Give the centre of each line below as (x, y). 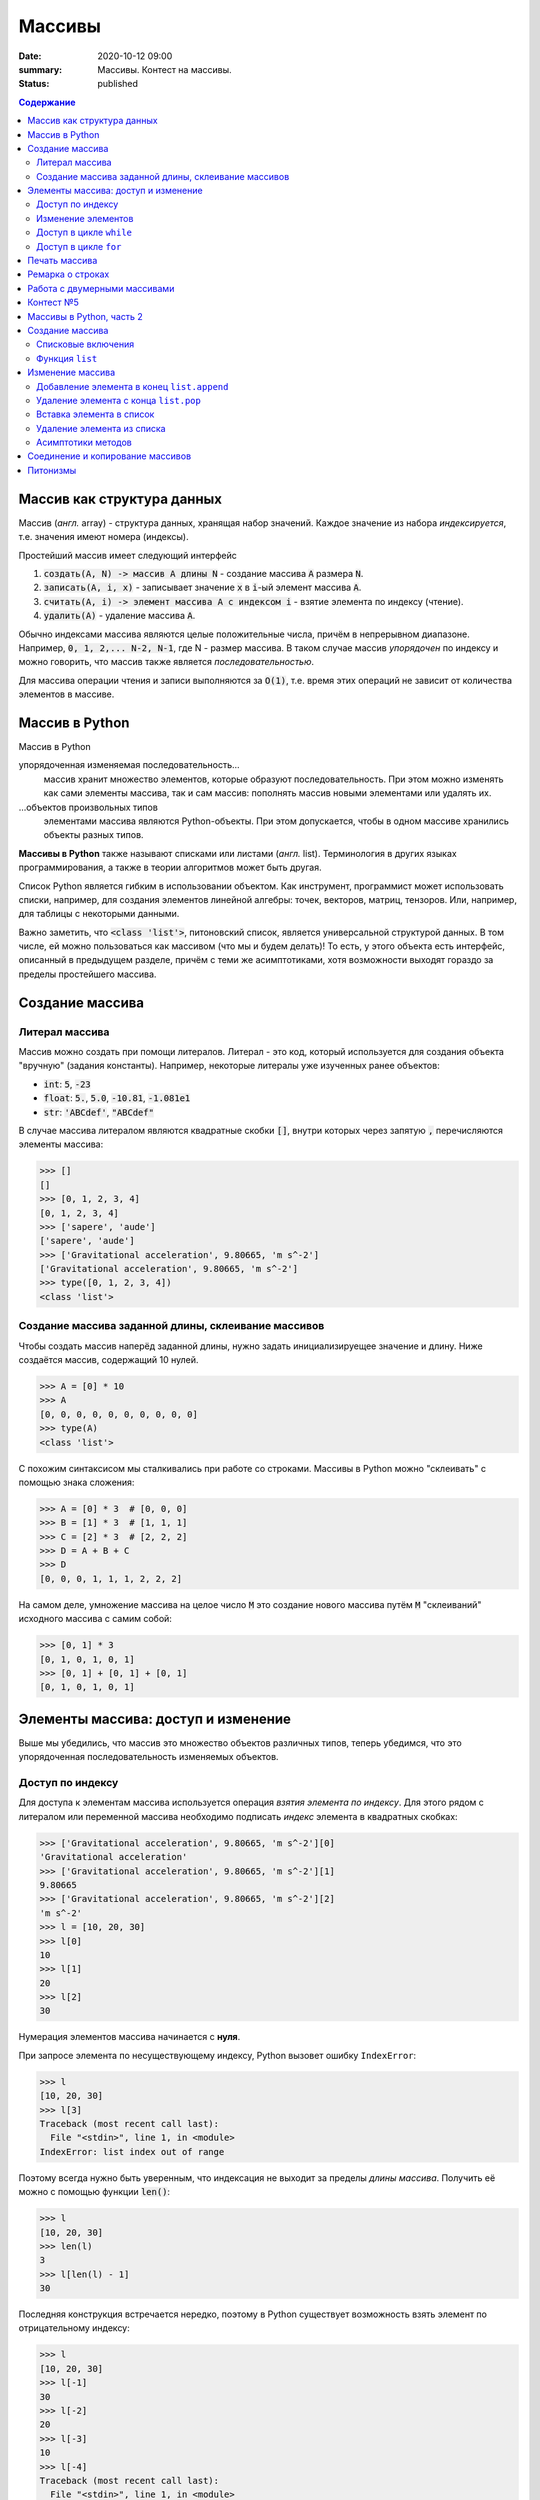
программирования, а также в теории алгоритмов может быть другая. (170, 867)
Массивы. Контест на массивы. (164, 69)
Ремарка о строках (68, 274)
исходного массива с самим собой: (95, 1619)
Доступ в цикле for (79, 246)
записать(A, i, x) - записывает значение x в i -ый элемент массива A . (202, 587)
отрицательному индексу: (74, 2328)
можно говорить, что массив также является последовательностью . (166, 662)
